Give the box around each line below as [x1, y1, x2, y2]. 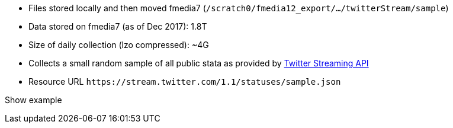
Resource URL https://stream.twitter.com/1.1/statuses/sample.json [28, 76, 341, 87]
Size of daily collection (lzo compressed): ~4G [28, 40, 209, 50]
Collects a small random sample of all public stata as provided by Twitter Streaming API [28, 58, 369, 68]
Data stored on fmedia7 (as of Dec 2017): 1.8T [28, 21, 207, 31]
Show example [5, 95, 62, 105]
